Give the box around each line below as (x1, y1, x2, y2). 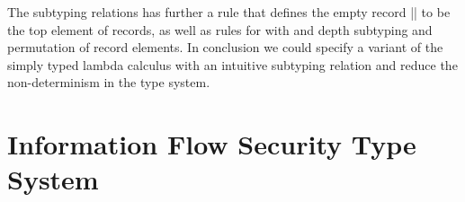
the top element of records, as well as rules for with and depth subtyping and (7, 20, 433, 39)
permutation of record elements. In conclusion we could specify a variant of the (7, 38, 443, 57)
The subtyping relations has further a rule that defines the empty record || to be (7, 3, 451, 21)
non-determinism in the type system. (7, 73, 210, 92)
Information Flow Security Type (7, 126, 416, 162)
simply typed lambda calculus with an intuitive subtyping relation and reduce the (7, 55, 458, 74)
